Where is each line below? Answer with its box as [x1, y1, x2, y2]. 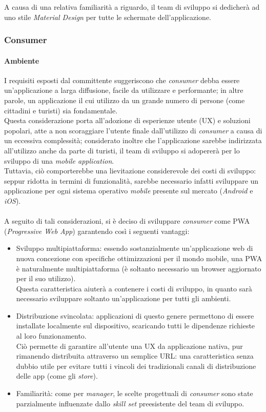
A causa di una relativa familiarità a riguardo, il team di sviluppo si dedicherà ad [4, 2, 260, 12]
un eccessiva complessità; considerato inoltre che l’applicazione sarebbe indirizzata [4, 135, 262, 146]
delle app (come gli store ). [16, 370, 98, 381]
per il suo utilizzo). [16, 273, 76, 284]
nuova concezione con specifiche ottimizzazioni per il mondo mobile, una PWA [16, 252, 262, 263]
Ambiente [4, 55, 39, 66]
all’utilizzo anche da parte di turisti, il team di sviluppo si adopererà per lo [4, 145, 240, 155]
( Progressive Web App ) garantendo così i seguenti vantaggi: [4, 225, 190, 236]
